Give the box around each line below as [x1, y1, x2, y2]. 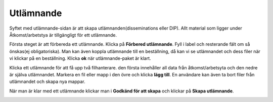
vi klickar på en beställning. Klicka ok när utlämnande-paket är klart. [9, 55, 151, 61]
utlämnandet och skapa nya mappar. [9, 78, 85, 85]
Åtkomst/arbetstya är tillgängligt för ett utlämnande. [9, 32, 117, 38]
